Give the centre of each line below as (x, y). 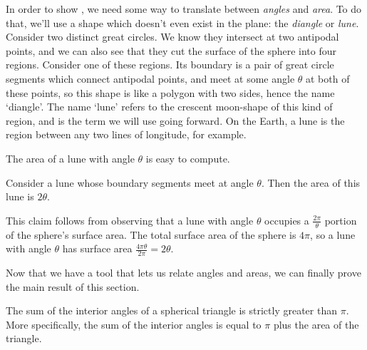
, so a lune (333, 234)
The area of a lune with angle (70, 158)
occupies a (287, 220)
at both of (328, 78)
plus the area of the (316, 324)
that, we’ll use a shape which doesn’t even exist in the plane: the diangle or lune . (182, 22)
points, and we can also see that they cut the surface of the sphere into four (171, 50)
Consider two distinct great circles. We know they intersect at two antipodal (172, 37)
